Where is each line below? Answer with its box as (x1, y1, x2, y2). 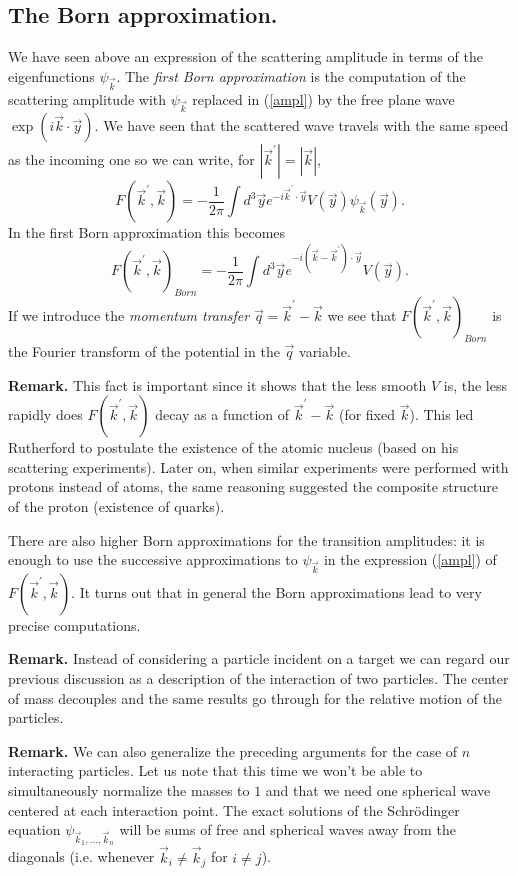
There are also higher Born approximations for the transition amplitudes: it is (8, 529, 485, 550)
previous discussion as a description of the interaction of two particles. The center (8, 668, 509, 689)
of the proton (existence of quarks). (8, 495, 225, 516)
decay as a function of (155, 404, 290, 425)
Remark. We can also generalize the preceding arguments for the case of (8, 740, 458, 761)
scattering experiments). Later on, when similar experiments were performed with (8, 456, 509, 477)
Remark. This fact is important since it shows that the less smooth (8, 374, 427, 395)
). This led (409, 404, 474, 425)
